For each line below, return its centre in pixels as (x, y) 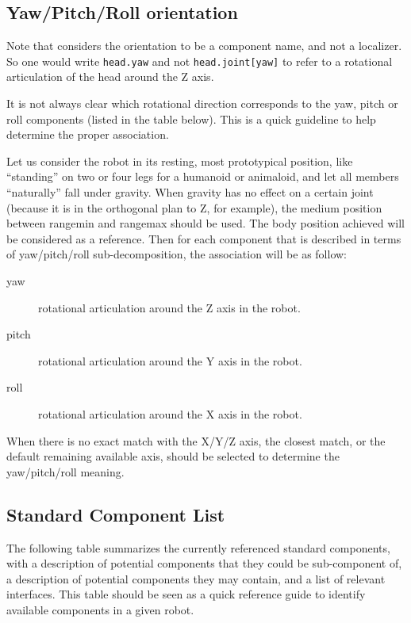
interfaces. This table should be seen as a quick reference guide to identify (186, 594)
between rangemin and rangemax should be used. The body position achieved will (205, 223)
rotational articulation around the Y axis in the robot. (170, 360)
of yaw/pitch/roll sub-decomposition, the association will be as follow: (177, 254)
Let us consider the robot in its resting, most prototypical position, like (180, 161)
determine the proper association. (88, 134)
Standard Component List (116, 514)
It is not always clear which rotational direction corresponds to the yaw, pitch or (202, 103)
